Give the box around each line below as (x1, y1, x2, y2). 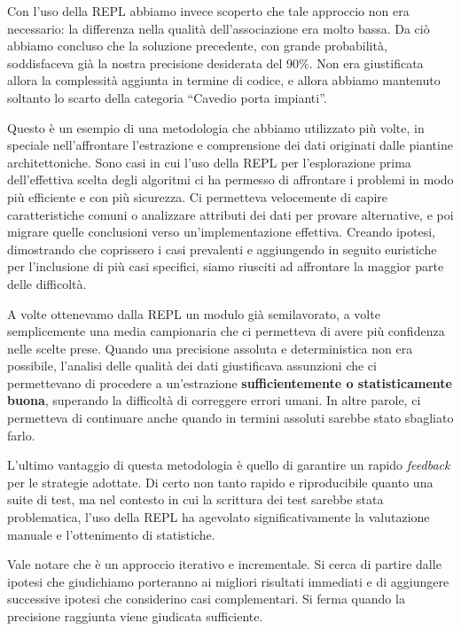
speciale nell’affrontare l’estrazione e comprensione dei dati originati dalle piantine (7, 136, 453, 154)
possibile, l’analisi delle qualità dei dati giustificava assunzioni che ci (7, 356, 377, 375)
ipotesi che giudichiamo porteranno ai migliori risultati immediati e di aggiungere (7, 572, 449, 590)
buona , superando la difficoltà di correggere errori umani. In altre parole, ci (7, 391, 421, 409)
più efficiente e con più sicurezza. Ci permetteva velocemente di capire (7, 187, 388, 206)
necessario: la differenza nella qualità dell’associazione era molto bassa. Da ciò (7, 19, 430, 37)
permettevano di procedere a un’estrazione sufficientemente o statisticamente (7, 373, 452, 392)
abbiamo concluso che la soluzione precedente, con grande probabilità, (7, 36, 387, 55)
